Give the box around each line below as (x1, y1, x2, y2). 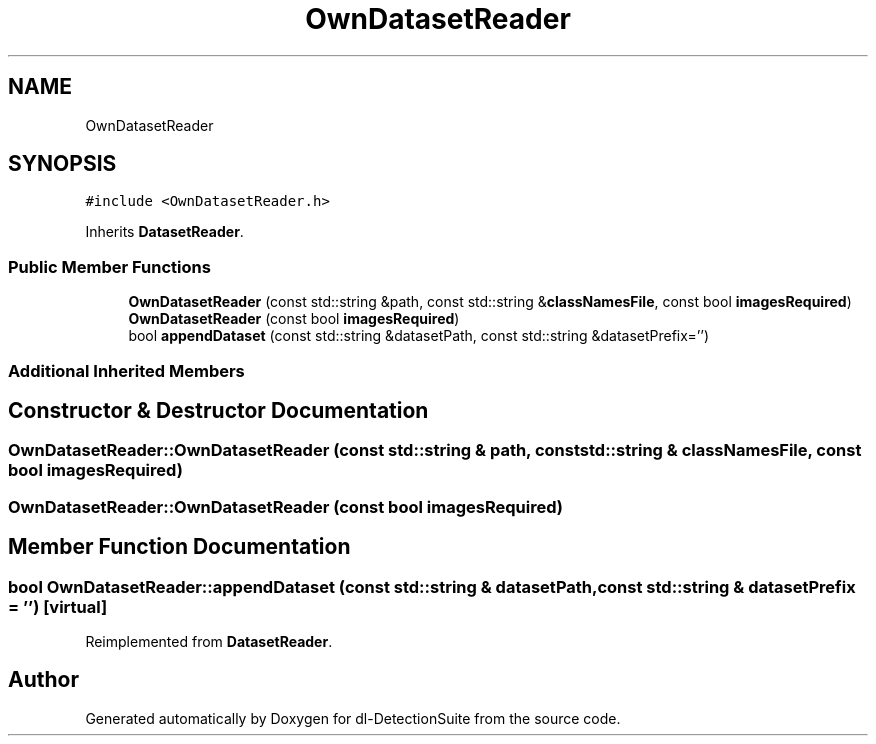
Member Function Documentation (8, 534, 351, 560)
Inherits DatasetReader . (85, 223, 244, 241)
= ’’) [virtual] (8, 596, 108, 617)
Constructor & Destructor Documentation (8, 397, 429, 423)
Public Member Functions (8, 256, 211, 277)
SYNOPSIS (8, 151, 117, 177)
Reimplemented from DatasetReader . (85, 633, 333, 650)
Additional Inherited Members (8, 360, 245, 381)
